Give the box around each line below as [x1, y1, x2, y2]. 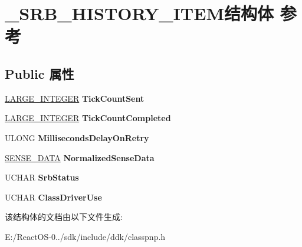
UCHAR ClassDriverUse [5, 191, 102, 203]
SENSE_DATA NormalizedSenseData [5, 151, 155, 163]
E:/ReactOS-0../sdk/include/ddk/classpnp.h [5, 230, 166, 242]
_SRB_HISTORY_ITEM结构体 [5, 1, 274, 25]
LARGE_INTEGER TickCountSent [5, 92, 145, 104]
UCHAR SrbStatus [5, 171, 79, 183]
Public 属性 [5, 64, 74, 82]
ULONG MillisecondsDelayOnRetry [5, 131, 149, 143]
